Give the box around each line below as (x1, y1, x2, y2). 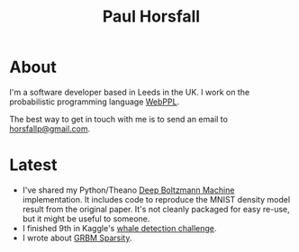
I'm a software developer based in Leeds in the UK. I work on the (9, 86, 250, 97)
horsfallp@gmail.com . (9, 123, 91, 134)
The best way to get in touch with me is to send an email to (9, 113, 228, 124)
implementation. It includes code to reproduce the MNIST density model (22, 193, 291, 204)
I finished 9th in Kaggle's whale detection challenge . (22, 222, 217, 233)
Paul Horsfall (102, 6, 201, 27)
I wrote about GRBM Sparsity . (22, 232, 132, 243)
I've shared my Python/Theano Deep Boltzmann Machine (22, 184, 235, 195)
